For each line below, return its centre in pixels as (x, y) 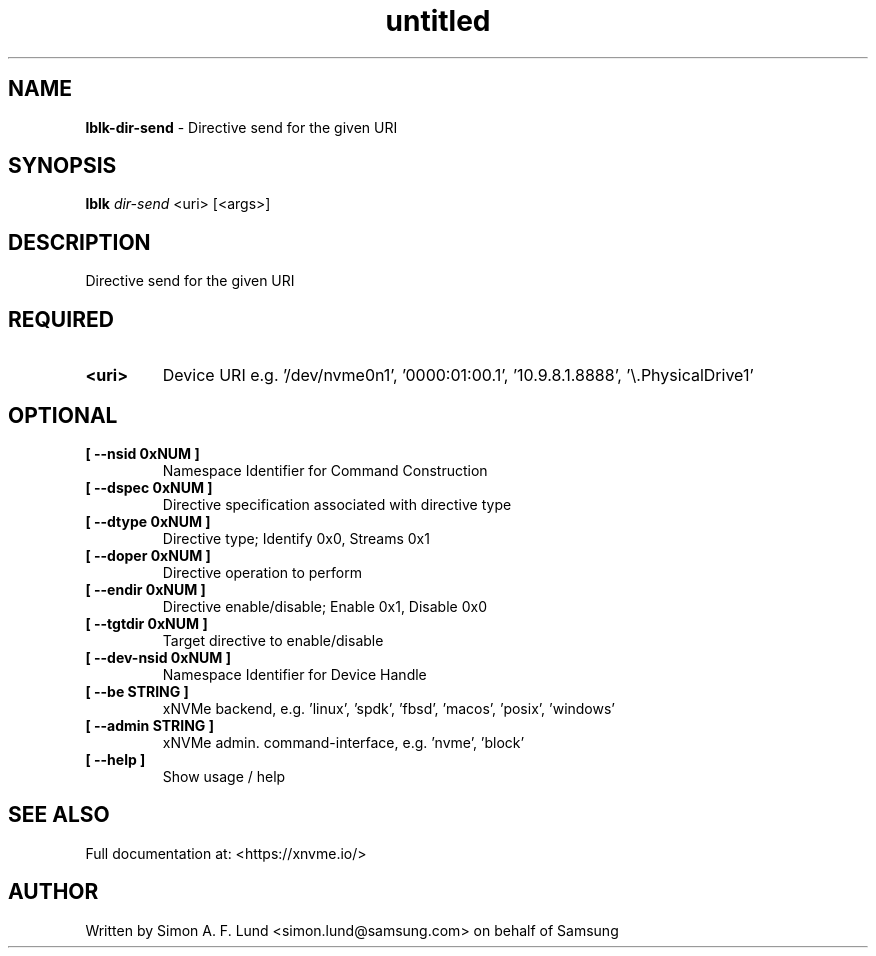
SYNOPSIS (62, 166)
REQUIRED (61, 319)
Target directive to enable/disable (273, 640)
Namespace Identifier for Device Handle (294, 674)
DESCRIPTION (79, 242)
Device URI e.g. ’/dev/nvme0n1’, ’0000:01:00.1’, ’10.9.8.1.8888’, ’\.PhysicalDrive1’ (458, 375)
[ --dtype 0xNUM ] (148, 521)
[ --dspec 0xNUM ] (149, 487)
